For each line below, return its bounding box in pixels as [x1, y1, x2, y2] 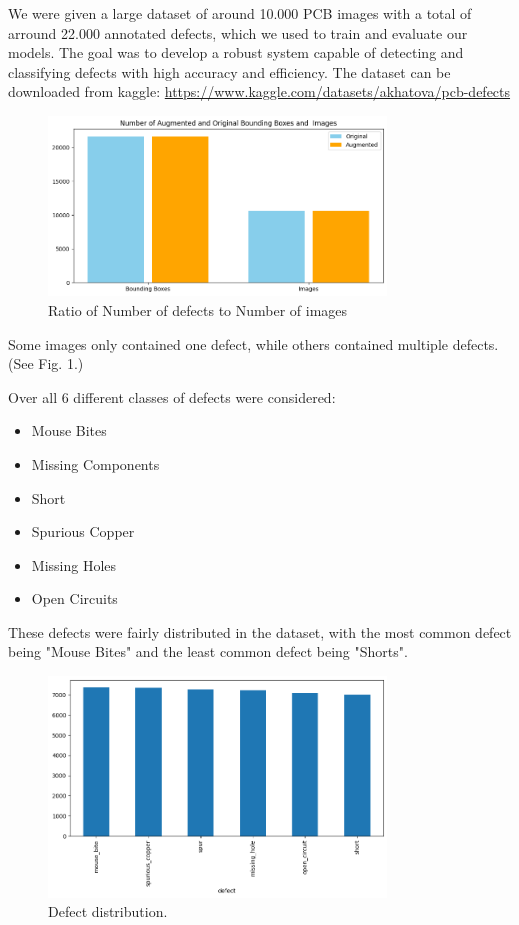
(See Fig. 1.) [8, 353, 84, 374]
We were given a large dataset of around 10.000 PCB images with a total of [8, 3, 472, 23]
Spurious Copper [31, 521, 135, 542]
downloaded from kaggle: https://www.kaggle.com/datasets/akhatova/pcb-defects [8, 81, 511, 102]
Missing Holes [31, 554, 117, 575]
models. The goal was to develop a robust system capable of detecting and [8, 42, 464, 63]
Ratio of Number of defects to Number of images [48, 299, 348, 320]
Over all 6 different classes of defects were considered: [8, 386, 336, 407]
